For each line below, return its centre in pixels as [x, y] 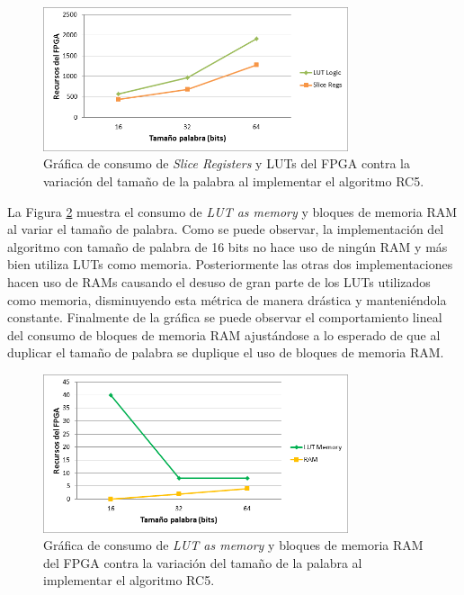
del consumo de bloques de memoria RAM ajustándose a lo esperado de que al [224, 334]
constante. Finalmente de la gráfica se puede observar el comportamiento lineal [225, 317]
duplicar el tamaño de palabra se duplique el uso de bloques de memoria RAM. [226, 352]
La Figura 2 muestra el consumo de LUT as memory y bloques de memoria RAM [232, 211]
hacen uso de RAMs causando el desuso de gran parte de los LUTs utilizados [219, 281]
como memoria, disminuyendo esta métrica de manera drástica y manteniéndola [227, 299]
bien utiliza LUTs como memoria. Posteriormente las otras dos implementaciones [230, 264]
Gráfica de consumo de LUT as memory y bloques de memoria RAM [233, 545]
